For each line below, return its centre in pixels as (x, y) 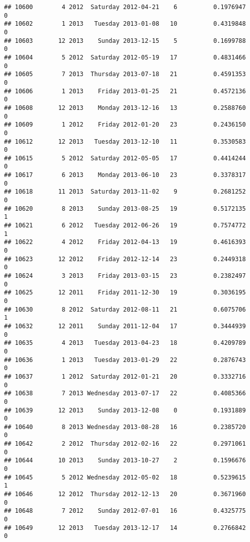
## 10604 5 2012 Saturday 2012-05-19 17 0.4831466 (125, 57)
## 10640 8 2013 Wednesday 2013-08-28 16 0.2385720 (125, 427)
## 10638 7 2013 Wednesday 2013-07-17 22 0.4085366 (125, 394)
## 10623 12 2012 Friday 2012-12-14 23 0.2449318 (125, 259)
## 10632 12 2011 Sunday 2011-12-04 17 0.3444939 (125, 326)
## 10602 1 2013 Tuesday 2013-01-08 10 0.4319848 (125, 24)
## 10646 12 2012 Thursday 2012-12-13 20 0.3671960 (125, 494)
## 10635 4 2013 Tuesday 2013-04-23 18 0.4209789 (125, 343)
